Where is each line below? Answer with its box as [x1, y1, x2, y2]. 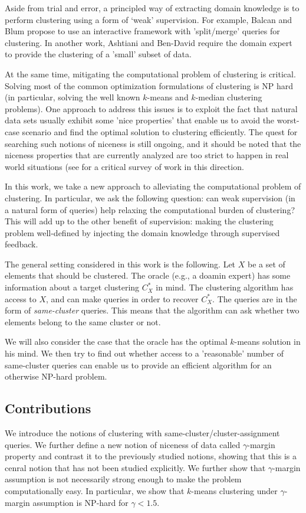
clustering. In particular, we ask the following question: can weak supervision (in [5, 191, 295, 204]
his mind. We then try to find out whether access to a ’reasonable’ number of [5, 347, 284, 360]
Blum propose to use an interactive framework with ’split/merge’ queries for [5, 25, 280, 37]
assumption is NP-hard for [32, 496, 129, 508]
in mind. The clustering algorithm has [156, 281, 294, 293]
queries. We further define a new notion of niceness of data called [5, 438, 241, 450]
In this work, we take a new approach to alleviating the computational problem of [5, 180, 301, 192]
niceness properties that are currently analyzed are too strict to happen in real [5, 149, 289, 161]
